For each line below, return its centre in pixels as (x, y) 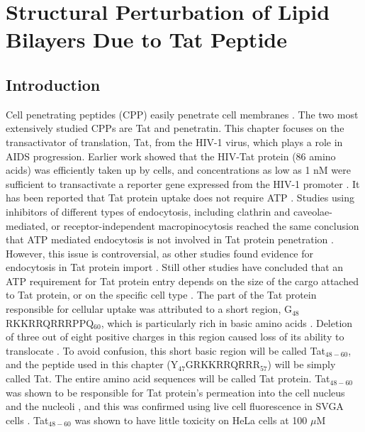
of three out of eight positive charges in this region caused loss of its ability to (175, 337)
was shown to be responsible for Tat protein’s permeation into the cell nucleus (175, 392)
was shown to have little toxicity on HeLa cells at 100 (191, 420)
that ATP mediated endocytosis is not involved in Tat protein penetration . (170, 239)
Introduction (53, 84)
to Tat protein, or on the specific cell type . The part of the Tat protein (161, 295)
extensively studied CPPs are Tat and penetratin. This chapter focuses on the (175, 128)
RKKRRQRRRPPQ (50, 322)
